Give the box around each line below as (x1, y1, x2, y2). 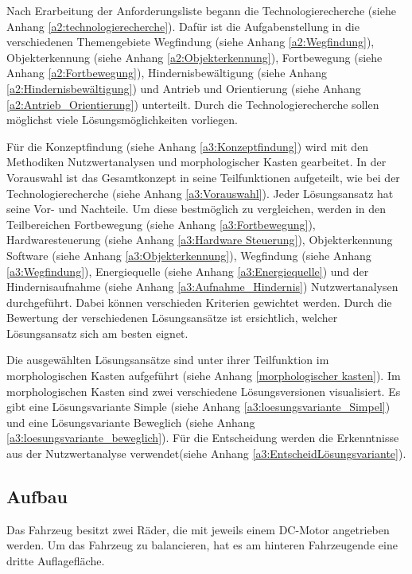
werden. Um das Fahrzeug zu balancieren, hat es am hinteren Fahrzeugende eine (6, 537, 398, 553)
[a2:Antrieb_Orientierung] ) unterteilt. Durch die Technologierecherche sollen (6, 95, 379, 112)
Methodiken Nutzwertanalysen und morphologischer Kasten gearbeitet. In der (6, 153, 387, 170)
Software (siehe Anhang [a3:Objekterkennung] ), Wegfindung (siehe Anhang (6, 246, 371, 263)
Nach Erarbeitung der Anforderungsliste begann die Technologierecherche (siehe (6, 2, 396, 18)
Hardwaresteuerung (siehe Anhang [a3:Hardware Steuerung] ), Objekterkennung (6, 231, 393, 248)
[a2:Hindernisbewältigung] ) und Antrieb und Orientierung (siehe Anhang (6, 80, 361, 96)
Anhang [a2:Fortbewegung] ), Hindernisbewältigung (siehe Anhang (6, 64, 328, 81)
